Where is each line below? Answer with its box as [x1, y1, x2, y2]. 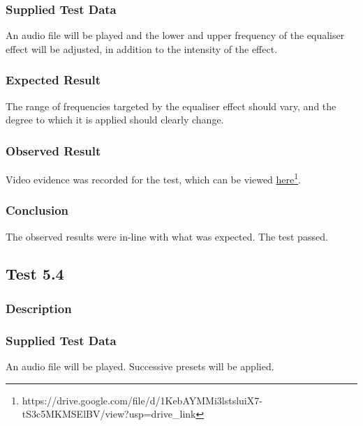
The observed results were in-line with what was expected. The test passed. [6, 229, 328, 243]
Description [6, 299, 72, 317]
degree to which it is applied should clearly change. [6, 112, 224, 127]
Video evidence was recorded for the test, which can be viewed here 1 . [6, 170, 302, 186]
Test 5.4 [6, 263, 64, 284]
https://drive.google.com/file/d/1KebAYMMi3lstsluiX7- [22, 393, 262, 407]
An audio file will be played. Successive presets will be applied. [6, 358, 274, 373]
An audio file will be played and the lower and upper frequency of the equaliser [6, 28, 345, 43]
